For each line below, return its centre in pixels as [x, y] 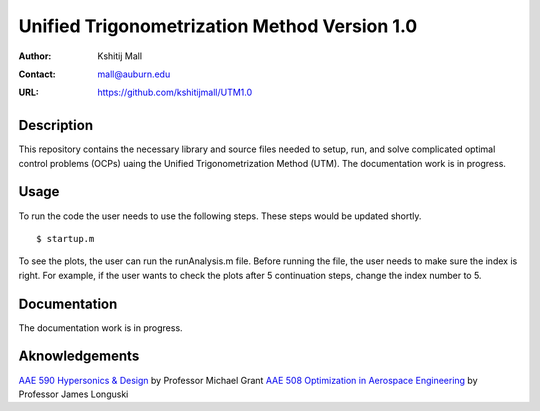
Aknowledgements [79, 356]
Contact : [37, 74]
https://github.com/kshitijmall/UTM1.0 [175, 92]
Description [56, 125]
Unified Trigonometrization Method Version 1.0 [218, 26]
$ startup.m [65, 238]
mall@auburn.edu [134, 74]
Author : [35, 56]
